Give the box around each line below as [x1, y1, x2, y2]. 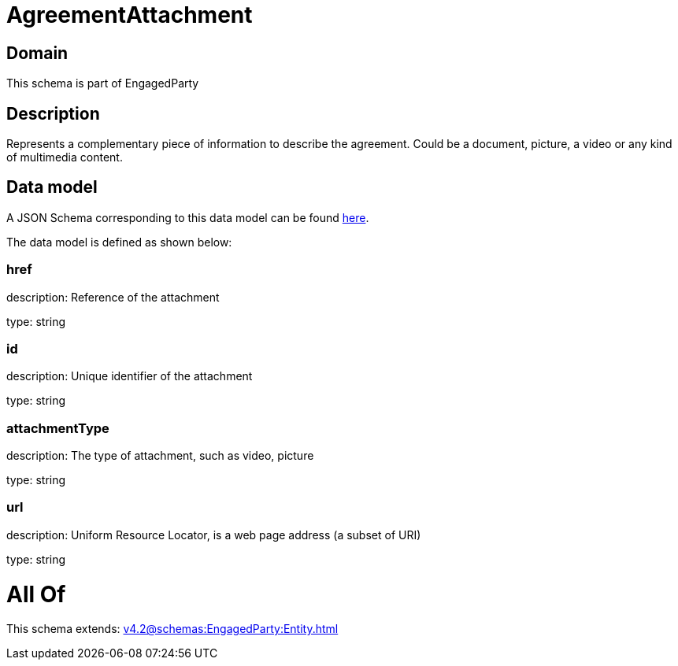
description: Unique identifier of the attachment [6, 369, 253, 383]
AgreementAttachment [6, 2, 253, 28]
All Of [6, 580, 66, 608]
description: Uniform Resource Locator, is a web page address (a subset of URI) [6, 527, 421, 542]
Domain [6, 43, 69, 63]
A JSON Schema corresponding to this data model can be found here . [6, 210, 369, 224]
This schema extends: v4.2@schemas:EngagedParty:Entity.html [6, 622, 339, 636]
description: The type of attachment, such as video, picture [6, 449, 314, 463]
